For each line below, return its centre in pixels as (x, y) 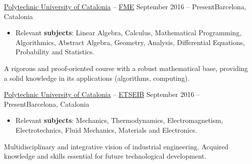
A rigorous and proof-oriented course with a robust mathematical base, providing (126, 68)
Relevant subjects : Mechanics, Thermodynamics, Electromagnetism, (119, 120)
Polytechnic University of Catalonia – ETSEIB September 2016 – (102, 94)
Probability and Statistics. (55, 52)
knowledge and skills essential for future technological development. (105, 156)
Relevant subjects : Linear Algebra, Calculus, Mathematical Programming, (128, 33)
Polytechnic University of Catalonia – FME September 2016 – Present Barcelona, (125, 6)
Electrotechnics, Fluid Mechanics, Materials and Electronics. (106, 129)
